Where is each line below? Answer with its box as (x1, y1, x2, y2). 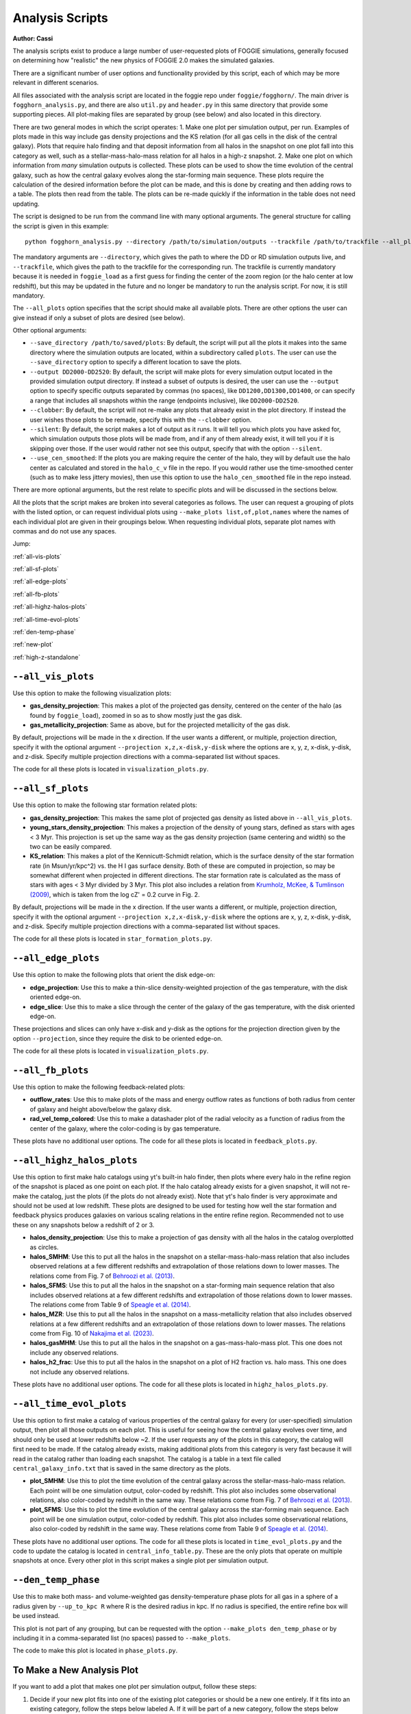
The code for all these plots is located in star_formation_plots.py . (12, 934, 212, 943)
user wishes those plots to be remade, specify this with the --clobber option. (29, 415, 252, 424)
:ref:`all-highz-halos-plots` (12, 603, 88, 611)
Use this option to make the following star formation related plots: (12, 801, 198, 809)
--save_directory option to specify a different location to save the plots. (29, 358, 242, 366)
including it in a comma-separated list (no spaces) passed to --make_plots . (12, 1634, 231, 1642)
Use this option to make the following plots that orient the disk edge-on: (12, 971, 216, 979)
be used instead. (12, 1612, 60, 1620)
